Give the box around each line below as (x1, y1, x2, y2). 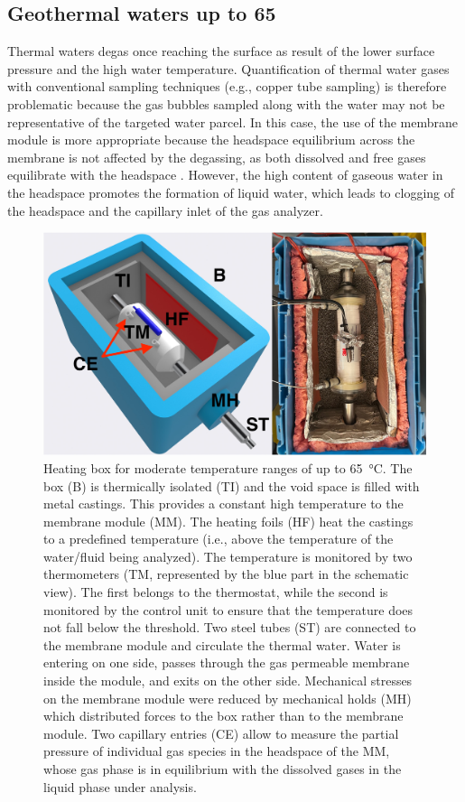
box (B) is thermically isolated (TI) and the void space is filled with (43, 476, 420, 495)
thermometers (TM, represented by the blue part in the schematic (43, 564, 409, 583)
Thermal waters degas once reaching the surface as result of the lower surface (7, 42, 435, 61)
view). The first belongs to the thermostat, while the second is (43, 583, 388, 601)
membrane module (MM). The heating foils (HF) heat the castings (43, 511, 414, 530)
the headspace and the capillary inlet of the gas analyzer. (7, 200, 323, 219)
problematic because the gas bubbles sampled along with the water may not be (7, 94, 445, 113)
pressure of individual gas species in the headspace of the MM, (43, 741, 390, 760)
